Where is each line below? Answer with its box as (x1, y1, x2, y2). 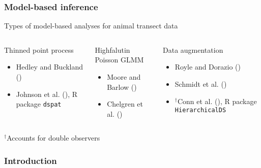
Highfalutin (95, 44, 130, 55)
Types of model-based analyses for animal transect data (4, 20, 178, 31)
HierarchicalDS (175, 107, 226, 114)
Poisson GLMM (95, 54, 144, 65)
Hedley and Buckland (16, 61, 83, 72)
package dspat (16, 98, 62, 109)
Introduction (4, 154, 57, 166)
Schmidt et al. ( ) (175, 79, 227, 89)
